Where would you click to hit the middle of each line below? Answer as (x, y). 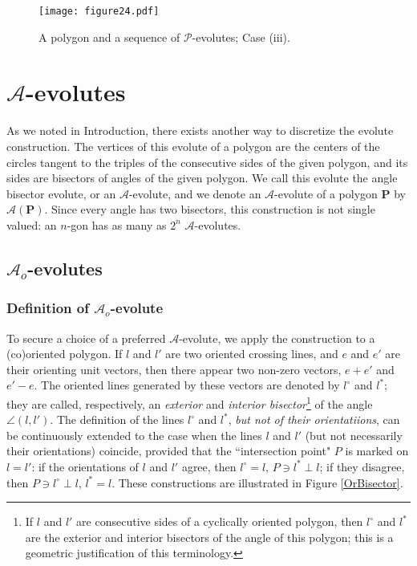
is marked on (377, 451)
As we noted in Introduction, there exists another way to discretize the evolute (200, 130)
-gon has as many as (117, 224)
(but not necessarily (354, 435)
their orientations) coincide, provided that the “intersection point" (169, 451)
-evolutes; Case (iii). (241, 37)
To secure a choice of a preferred (86, 338)
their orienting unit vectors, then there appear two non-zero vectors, (174, 369)
